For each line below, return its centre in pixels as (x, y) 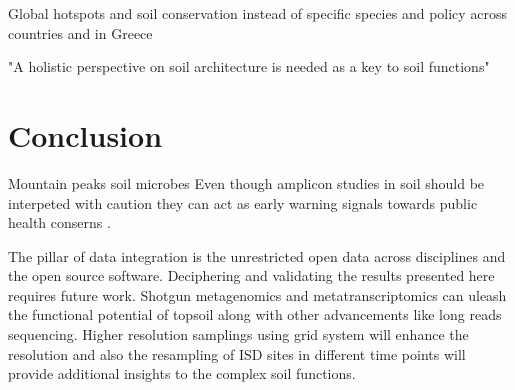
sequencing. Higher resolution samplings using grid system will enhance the (238, 334)
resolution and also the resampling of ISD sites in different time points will (237, 353)
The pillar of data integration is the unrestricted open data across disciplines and (257, 255)
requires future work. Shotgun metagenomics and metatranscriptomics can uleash (257, 294)
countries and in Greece (80, 32)
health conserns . (59, 222)
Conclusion (85, 134)
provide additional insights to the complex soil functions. (182, 373)
